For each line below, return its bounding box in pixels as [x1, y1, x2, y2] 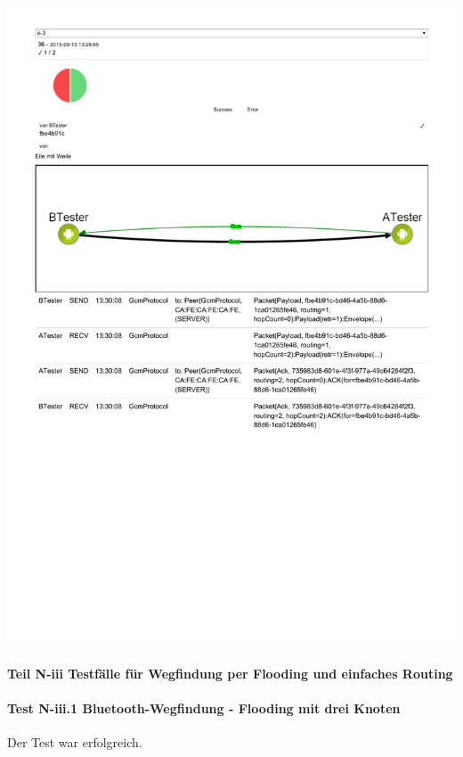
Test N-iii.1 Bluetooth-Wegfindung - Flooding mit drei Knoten [7, 699, 401, 718]
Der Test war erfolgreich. [7, 733, 142, 752]
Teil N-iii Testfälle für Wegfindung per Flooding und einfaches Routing [7, 664, 453, 682]
